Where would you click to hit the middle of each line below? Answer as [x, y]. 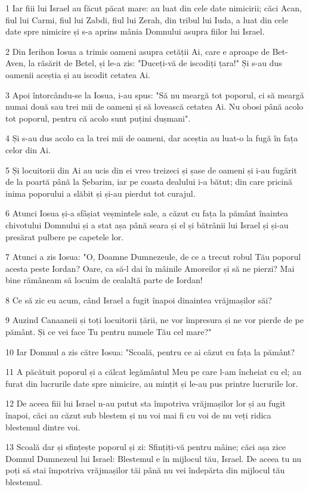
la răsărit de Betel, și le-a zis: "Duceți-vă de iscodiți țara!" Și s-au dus [155, 63]
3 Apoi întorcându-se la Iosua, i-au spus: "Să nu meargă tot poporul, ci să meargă [155, 94]
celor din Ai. [28, 149]
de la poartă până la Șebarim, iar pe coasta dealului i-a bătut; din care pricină [149, 182]
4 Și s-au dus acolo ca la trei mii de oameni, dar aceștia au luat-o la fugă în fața [152, 138]
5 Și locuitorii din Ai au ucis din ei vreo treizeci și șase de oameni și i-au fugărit [151, 170]
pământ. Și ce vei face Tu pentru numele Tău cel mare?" [109, 332]
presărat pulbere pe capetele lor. [65, 236]
